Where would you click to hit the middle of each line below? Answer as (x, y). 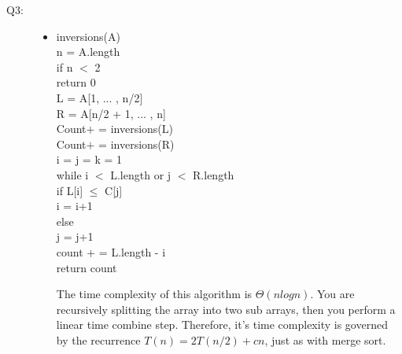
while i (72, 174)
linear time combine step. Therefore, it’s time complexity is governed (222, 324)
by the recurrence (98, 339)
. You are (332, 294)
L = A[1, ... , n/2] (100, 97)
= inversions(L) (136, 129)
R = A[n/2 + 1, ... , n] (111, 113)
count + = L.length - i (111, 251)
